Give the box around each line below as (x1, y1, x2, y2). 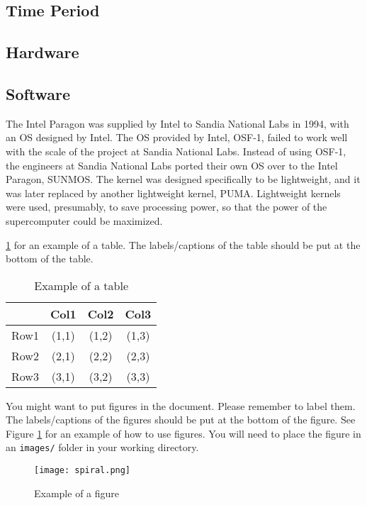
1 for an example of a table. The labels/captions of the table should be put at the (6, 237, 361, 252)
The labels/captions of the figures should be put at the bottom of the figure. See (6, 412, 356, 427)
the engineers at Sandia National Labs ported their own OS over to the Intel (6, 157, 338, 172)
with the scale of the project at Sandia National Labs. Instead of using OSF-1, (6, 143, 346, 158)
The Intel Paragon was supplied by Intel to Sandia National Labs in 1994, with (6, 116, 349, 131)
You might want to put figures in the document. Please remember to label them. (6, 398, 356, 413)
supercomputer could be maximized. (6, 213, 163, 228)
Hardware (6, 41, 79, 63)
